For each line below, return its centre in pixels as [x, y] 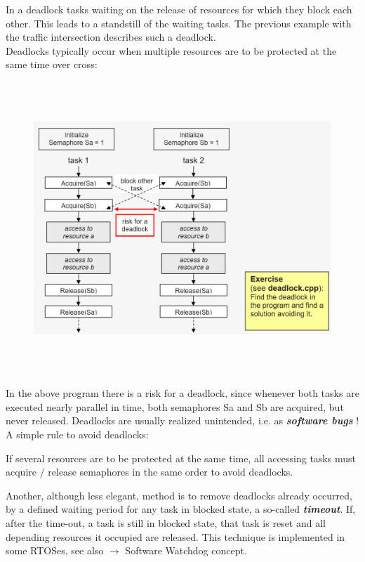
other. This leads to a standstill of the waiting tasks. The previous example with [179, 23]
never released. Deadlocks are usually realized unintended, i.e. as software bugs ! [182, 420]
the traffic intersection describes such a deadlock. [111, 37]
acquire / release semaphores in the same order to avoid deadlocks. [150, 472]
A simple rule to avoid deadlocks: [77, 434]
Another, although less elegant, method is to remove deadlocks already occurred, [179, 495]
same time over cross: [52, 64]
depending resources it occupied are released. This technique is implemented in [175, 536]
